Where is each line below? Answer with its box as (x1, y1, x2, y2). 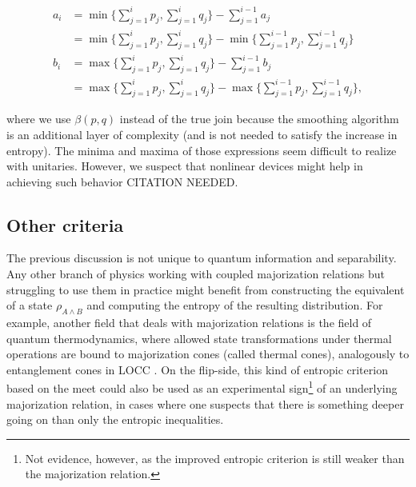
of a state (6, 297, 53, 313)
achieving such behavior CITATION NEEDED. (6, 173, 238, 190)
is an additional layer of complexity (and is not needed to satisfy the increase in (6, 126, 398, 142)
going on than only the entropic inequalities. (6, 411, 224, 428)
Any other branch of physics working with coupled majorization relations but (6, 265, 385, 282)
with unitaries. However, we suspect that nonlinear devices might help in (6, 158, 363, 174)
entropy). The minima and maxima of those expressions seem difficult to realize (6, 142, 397, 158)
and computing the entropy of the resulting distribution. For (86, 297, 383, 313)
